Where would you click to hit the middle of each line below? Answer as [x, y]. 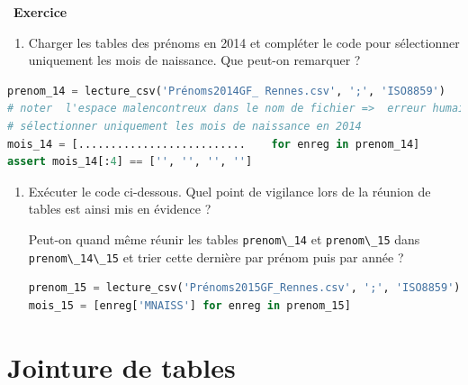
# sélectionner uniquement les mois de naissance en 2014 [184, 126]
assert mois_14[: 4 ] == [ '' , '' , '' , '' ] [130, 162]
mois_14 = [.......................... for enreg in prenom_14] [214, 144]
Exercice [40, 12]
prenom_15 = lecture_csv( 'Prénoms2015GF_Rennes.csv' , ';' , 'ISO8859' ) [244, 288]
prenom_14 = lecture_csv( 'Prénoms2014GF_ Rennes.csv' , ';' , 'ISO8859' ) [226, 91]
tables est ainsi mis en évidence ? [120, 209]
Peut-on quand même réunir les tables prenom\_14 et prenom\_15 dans [224, 238]
